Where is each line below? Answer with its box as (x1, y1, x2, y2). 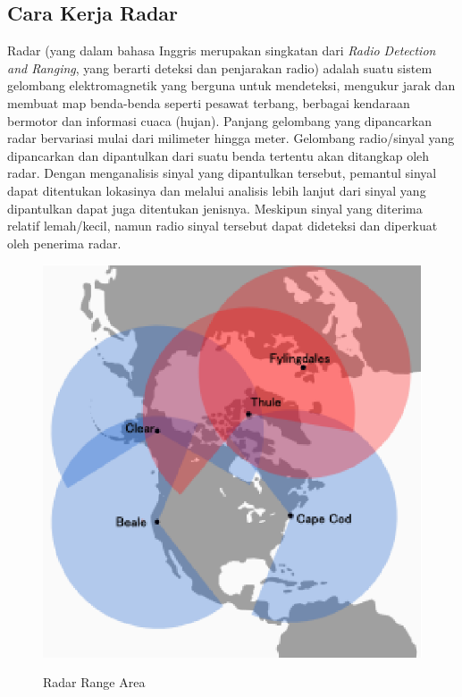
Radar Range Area (43, 673, 146, 692)
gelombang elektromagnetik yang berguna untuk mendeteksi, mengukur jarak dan (7, 76, 456, 95)
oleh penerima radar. (7, 233, 122, 252)
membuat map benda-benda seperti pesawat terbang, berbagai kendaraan (7, 93, 410, 112)
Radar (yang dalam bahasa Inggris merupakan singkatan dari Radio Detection (7, 41, 436, 60)
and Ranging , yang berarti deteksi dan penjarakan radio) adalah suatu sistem (7, 58, 433, 77)
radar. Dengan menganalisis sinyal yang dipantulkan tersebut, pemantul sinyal (7, 164, 437, 182)
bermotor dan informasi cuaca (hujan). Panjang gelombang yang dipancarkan (7, 111, 432, 130)
